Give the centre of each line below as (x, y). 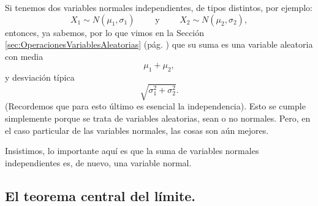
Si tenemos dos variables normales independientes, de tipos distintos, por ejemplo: (159, 7)
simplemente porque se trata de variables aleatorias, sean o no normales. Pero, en (158, 118)
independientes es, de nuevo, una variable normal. (98, 162)
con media (24, 56)
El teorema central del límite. (100, 195)
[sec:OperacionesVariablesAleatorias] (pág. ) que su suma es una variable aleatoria (159, 44)
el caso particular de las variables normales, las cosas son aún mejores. (137, 130)
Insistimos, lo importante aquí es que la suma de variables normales (132, 151)
